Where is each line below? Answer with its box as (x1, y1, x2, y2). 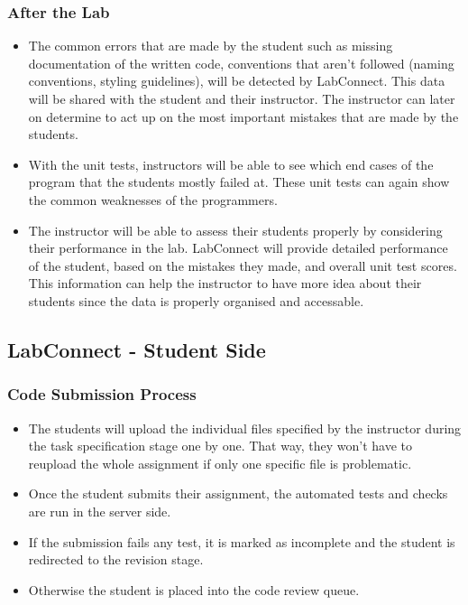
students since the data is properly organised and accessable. (28, 291, 364, 310)
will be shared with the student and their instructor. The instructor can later (28, 89, 455, 107)
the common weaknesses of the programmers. (28, 190, 278, 209)
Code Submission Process (7, 383, 197, 405)
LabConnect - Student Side (7, 335, 266, 363)
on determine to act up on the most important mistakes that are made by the (28, 107, 459, 126)
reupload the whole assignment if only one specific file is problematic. (28, 453, 412, 472)
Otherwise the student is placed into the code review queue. (28, 580, 360, 599)
